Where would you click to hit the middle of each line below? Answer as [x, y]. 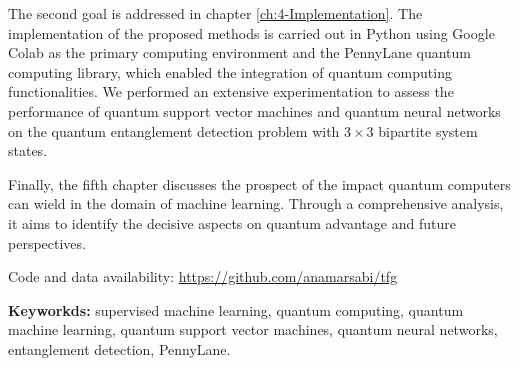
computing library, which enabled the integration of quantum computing [230, 71]
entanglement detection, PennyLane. [119, 348]
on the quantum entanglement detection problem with [174, 130]
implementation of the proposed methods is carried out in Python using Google [251, 32]
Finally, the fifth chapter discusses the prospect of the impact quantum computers [259, 183]
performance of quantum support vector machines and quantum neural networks [254, 110]
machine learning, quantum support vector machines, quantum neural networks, [253, 329]
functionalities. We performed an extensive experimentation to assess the [231, 91]
